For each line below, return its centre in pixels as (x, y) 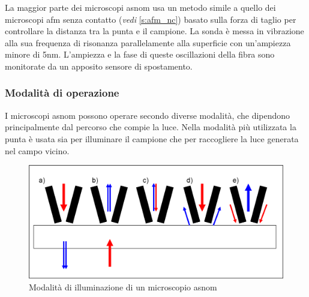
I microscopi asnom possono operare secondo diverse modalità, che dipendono (148, 115)
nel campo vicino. (37, 150)
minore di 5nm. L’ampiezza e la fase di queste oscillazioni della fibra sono (140, 54)
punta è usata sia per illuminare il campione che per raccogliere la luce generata (152, 138)
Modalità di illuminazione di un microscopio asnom (123, 286)
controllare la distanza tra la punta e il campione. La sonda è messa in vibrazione (154, 31)
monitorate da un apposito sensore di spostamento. (99, 66)
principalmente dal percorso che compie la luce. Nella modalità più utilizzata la (151, 127)
